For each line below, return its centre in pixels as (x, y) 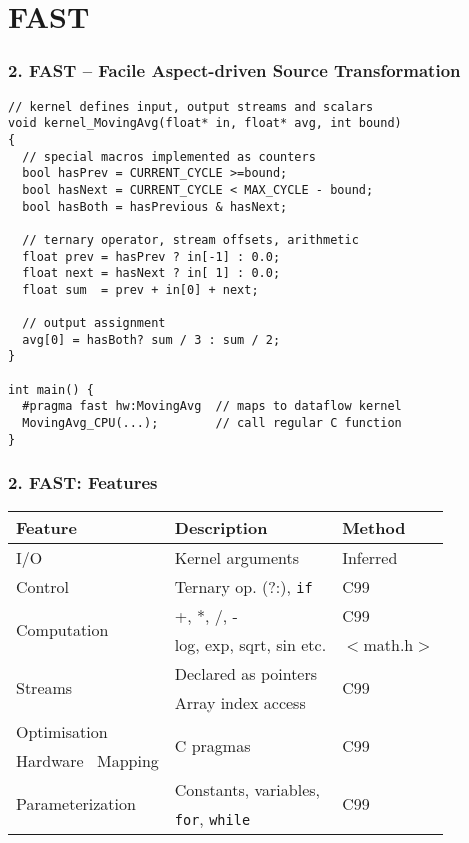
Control (42, 586)
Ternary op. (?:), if (243, 586)
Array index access (240, 702)
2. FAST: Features (83, 482)
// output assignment (94, 323)
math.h (388, 644)
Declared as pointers (246, 673)
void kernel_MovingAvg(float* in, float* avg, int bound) (205, 123)
